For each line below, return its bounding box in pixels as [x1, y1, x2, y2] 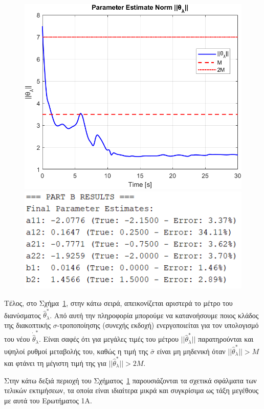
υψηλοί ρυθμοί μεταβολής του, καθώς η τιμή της [4, 345, 148, 356]
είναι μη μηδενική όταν [157, 345, 226, 356]
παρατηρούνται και [197, 334, 254, 344]
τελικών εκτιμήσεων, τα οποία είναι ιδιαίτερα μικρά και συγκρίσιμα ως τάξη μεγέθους [4, 385, 259, 396]
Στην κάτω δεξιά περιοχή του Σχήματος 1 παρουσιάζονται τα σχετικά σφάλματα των [4, 375, 257, 385]
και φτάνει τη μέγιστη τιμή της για [4, 358, 106, 368]
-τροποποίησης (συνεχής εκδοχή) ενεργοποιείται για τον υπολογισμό [57, 319, 259, 330]
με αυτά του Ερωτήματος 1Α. [4, 395, 92, 405]
